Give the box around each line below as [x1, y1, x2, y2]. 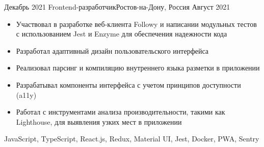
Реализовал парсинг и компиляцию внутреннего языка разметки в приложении [16, 62, 260, 73]
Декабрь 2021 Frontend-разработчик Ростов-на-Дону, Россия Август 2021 [4, 2, 230, 12]
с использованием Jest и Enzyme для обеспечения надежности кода [16, 28, 227, 39]
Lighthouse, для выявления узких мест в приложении [16, 116, 182, 127]
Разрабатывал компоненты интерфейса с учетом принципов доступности [16, 79, 241, 90]
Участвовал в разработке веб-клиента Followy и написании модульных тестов [16, 18, 257, 29]
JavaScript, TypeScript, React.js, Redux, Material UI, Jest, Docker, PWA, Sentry [4, 133, 259, 144]
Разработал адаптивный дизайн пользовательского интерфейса [16, 45, 209, 56]
